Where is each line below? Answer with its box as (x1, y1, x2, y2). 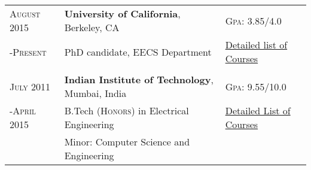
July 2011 (10, 79, 51, 93)
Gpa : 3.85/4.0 (225, 13, 282, 28)
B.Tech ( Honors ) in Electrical (64, 104, 189, 117)
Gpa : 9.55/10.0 (225, 79, 286, 93)
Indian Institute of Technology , (64, 72, 214, 86)
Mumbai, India (64, 86, 127, 100)
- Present (10, 44, 47, 59)
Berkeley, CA (64, 20, 120, 34)
